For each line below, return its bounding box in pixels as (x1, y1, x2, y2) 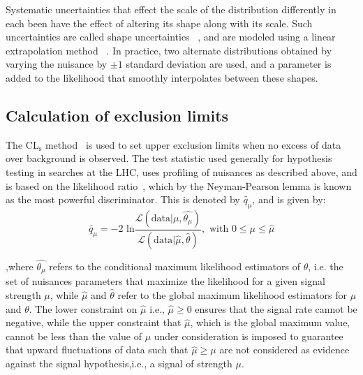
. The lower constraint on (29, 301, 138, 316)
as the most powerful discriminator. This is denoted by (6, 192, 240, 207)
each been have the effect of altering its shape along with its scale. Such (6, 15, 313, 30)
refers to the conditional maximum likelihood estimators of (49, 259, 301, 274)
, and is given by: (252, 192, 326, 207)
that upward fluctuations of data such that (6, 342, 188, 357)
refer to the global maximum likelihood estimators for (117, 288, 348, 302)
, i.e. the (308, 259, 343, 274)
